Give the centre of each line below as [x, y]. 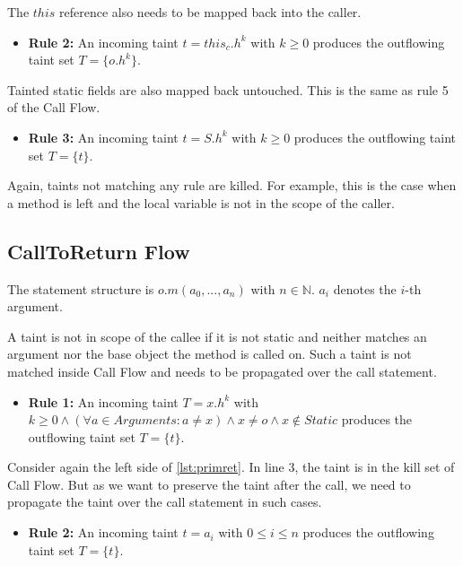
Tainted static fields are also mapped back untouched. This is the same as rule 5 [228, 89]
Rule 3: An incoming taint [103, 137]
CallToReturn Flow [99, 251]
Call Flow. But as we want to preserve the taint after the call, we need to [209, 484]
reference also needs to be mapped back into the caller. [210, 12]
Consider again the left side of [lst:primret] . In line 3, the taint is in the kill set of [231, 467]
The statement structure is [81, 288]
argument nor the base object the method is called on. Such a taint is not [210, 354]
